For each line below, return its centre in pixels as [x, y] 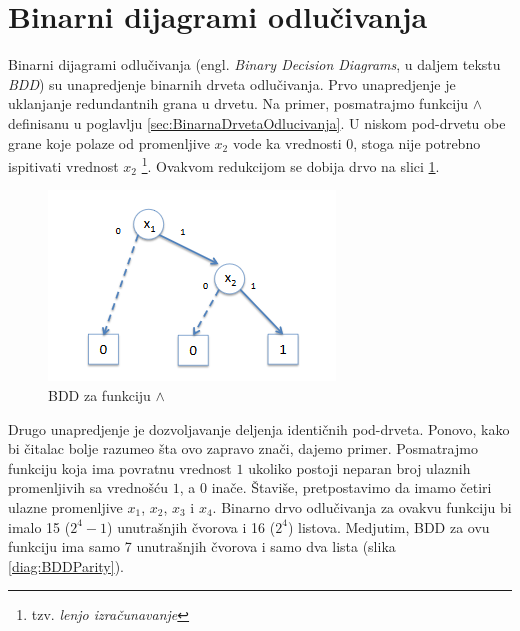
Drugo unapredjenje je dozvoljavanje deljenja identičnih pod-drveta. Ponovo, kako [259, 428]
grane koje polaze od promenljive [109, 142]
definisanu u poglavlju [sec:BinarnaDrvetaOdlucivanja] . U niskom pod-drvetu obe [257, 122]
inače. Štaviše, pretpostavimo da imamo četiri [351, 487]
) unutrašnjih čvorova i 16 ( [191, 526]
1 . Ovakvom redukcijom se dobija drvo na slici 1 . [290, 164]
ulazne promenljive [65, 506]
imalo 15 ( [39, 526]
